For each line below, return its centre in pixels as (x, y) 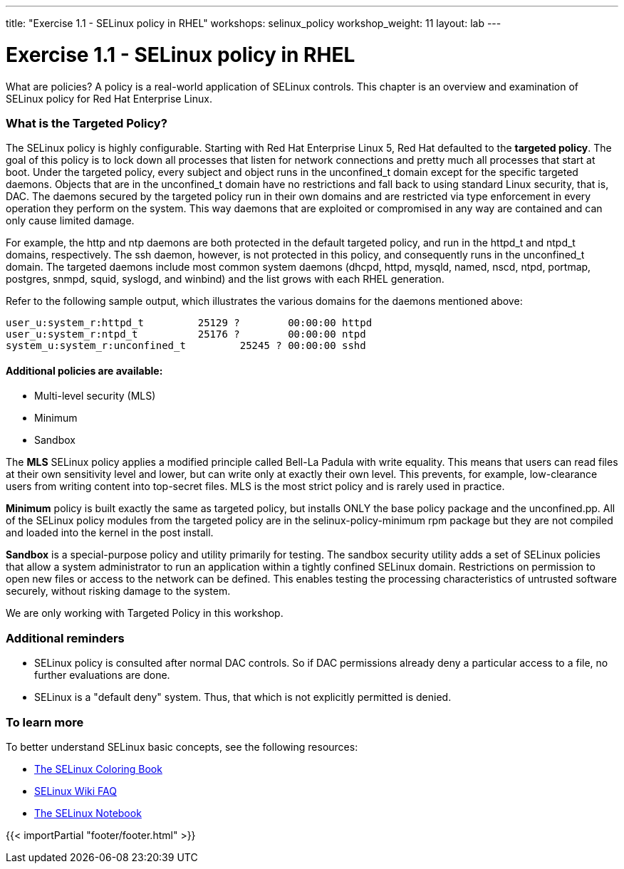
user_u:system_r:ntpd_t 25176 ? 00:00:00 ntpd (186, 334)
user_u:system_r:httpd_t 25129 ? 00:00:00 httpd (189, 323)
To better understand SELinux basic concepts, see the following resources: (182, 746)
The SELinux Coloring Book (98, 769)
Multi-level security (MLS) (95, 396)
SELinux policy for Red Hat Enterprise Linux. (109, 98)
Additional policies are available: (84, 370)
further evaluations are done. (102, 675)
